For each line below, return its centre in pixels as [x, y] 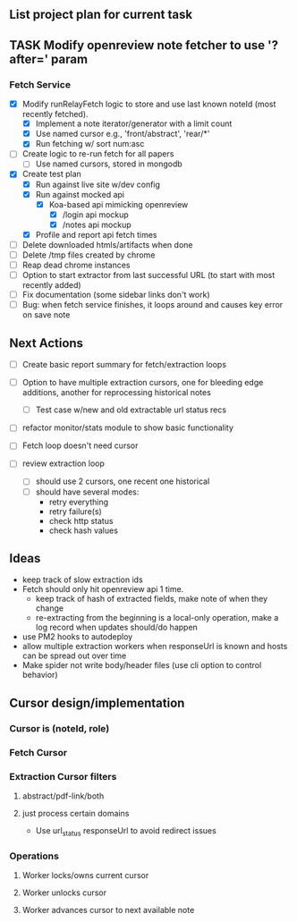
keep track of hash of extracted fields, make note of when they [152, 599]
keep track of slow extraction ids [82, 579]
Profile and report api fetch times [96, 234]
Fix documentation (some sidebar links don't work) [116, 295]
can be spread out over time [74, 656]
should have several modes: [87, 492]
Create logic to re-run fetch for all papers [98, 154]
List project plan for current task [101, 15]
